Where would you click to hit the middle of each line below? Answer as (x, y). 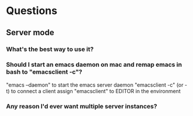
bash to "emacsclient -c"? (44, 72)
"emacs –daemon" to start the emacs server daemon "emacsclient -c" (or (95, 85)
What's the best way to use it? (50, 49)
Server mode (30, 33)
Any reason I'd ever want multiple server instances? (82, 106)
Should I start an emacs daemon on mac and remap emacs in (94, 64)
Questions (32, 11)
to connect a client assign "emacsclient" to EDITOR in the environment (96, 91)
